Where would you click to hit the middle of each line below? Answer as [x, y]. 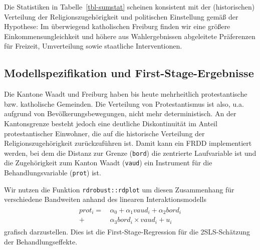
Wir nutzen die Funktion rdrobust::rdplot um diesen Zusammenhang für [119, 189]
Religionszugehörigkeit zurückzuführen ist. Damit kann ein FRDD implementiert [128, 143]
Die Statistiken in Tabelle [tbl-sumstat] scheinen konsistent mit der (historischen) [129, 7]
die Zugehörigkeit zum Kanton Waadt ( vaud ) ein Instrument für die [108, 163]
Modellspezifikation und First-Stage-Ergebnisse [129, 73]
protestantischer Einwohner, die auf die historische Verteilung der [104, 133]
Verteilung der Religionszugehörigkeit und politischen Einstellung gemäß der [121, 16]
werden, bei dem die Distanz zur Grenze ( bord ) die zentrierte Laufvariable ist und [130, 153]
